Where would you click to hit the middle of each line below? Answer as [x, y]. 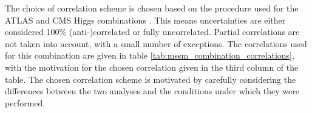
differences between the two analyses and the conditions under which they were [152, 91]
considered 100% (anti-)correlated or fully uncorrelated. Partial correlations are [152, 32]
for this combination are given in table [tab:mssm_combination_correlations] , [150, 55]
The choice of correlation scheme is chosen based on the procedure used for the [152, 8]
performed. [25, 102]
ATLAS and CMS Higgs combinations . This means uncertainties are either [145, 20]
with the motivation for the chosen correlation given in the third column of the [152, 67]
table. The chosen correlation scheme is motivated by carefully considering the [151, 79]
